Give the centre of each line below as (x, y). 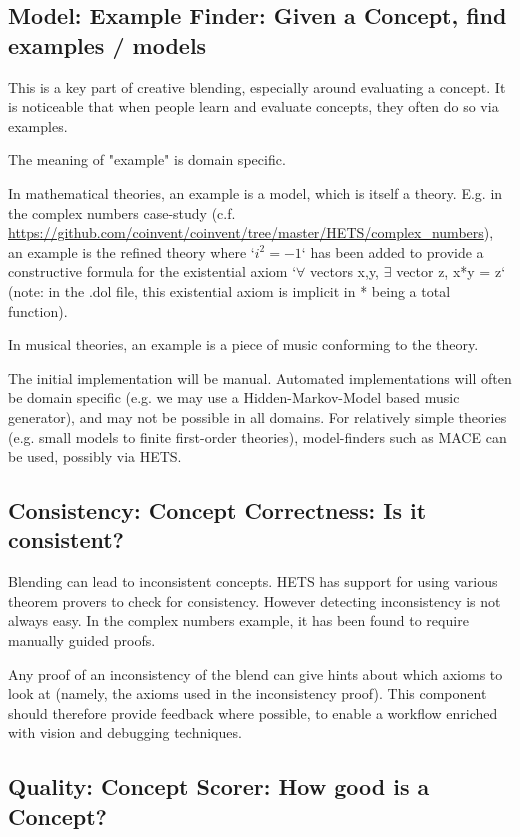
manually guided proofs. (82, 640)
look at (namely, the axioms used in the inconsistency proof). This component (247, 693)
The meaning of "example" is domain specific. (147, 159)
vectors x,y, (345, 271)
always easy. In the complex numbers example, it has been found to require (238, 620)
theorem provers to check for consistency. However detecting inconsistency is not (254, 600)
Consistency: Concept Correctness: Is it (217, 510)
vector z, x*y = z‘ (451, 271)
